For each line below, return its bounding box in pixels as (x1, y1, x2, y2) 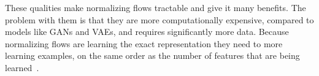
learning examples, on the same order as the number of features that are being (5, 49, 300, 62)
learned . (5, 61, 39, 74)
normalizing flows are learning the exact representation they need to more (5, 37, 283, 50)
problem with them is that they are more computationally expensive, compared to (5, 13, 314, 26)
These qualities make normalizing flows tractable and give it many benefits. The (5, 1, 306, 13)
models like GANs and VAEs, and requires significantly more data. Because (5, 25, 289, 38)
